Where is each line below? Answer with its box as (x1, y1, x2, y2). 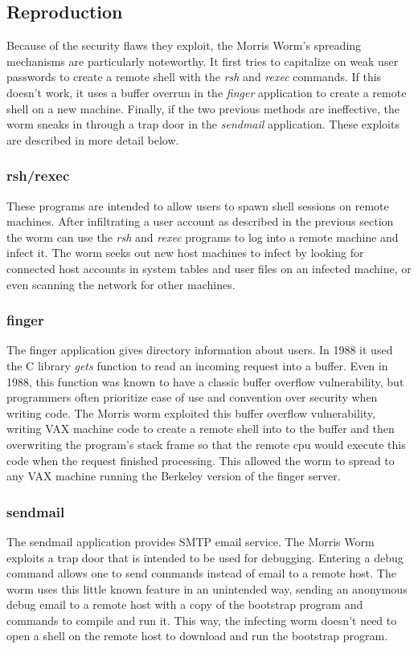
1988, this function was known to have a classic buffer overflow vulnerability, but (6, 373, 404, 390)
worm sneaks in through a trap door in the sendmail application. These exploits (6, 116, 400, 133)
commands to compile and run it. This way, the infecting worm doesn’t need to (6, 611, 397, 628)
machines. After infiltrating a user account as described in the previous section (6, 213, 394, 230)
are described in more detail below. (6, 131, 179, 148)
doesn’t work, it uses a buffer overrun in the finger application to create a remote (6, 84, 407, 100)
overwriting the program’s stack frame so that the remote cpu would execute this (6, 435, 406, 452)
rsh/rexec (6, 165, 70, 186)
